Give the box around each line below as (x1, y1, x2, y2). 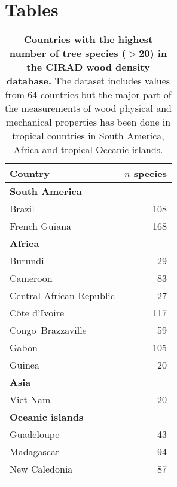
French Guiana (10, 219, 72, 233)
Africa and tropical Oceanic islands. (13, 142, 163, 157)
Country (10, 166, 50, 181)
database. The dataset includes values (6, 74, 170, 88)
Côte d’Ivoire (10, 306, 65, 320)
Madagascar (10, 445, 60, 459)
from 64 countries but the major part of (5, 87, 172, 102)
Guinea (10, 358, 39, 372)
